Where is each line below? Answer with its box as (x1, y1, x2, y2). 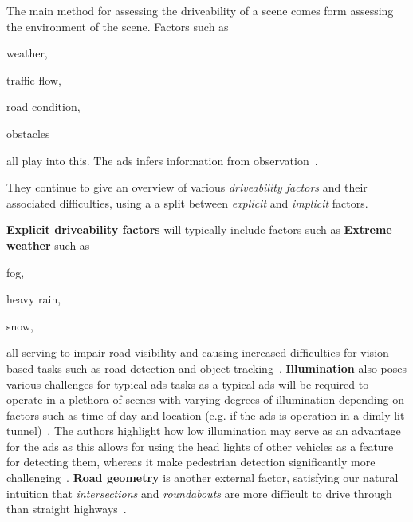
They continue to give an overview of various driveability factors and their (6, 179, 368, 196)
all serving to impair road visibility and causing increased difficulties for (6, 344, 357, 361)
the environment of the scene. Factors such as (6, 18, 229, 34)
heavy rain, (6, 291, 61, 307)
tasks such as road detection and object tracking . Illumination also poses (37, 359, 407, 376)
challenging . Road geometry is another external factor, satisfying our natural (6, 469, 399, 486)
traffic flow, (6, 71, 61, 88)
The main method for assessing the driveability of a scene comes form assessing (6, 2, 394, 18)
